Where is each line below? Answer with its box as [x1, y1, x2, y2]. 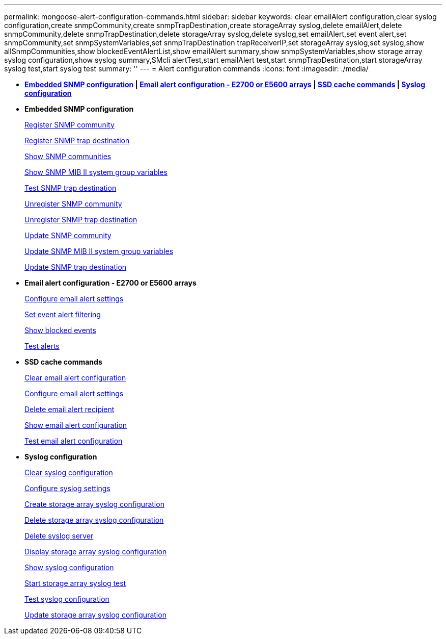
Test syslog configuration [24, 595, 109, 603]
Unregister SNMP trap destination [24, 215, 137, 224]
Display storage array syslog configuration [24, 547, 167, 556]
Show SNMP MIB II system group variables [24, 168, 168, 176]
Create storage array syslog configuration [24, 500, 164, 508]
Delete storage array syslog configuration [24, 516, 164, 524]
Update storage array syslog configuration [24, 610, 166, 619]
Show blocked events [24, 326, 96, 335]
